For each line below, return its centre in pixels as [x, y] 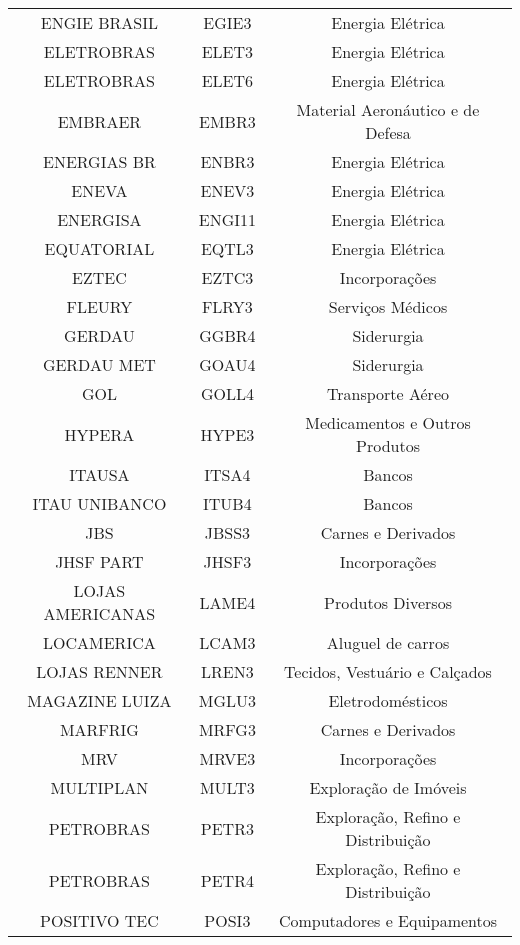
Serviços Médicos [388, 306]
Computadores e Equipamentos [388, 920]
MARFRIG [99, 729]
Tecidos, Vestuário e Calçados [388, 671]
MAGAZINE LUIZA [99, 700]
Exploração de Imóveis [388, 787]
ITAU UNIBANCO [99, 503]
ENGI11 [227, 219]
